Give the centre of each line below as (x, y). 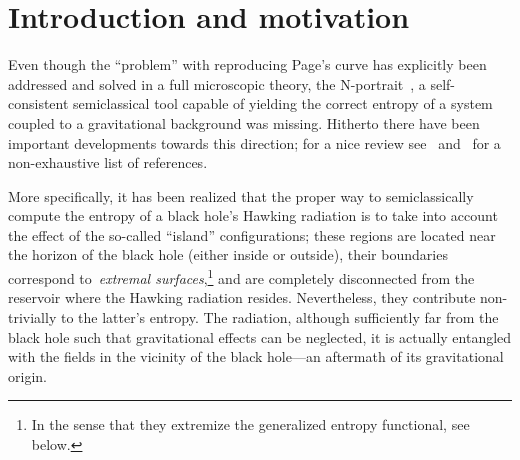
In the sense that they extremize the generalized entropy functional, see (250, 424)
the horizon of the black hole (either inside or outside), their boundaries (228, 254)
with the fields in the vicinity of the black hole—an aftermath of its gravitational (256, 356)
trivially (32, 316)
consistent (38, 103)
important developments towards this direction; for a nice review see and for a (254, 142)
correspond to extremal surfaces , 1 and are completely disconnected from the (241, 276)
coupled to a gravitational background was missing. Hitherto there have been (244, 122)
